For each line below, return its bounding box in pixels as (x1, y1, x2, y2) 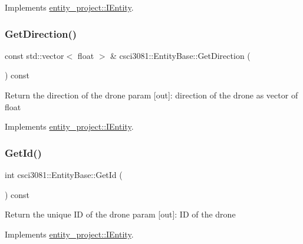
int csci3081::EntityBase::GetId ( (5, 169, 123, 180)
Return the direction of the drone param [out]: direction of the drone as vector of (5, 89, 298, 101)
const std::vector (5, 49, 64, 61)
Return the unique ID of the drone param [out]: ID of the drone (5, 208, 236, 220)
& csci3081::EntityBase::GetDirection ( (110, 49, 251, 61)
